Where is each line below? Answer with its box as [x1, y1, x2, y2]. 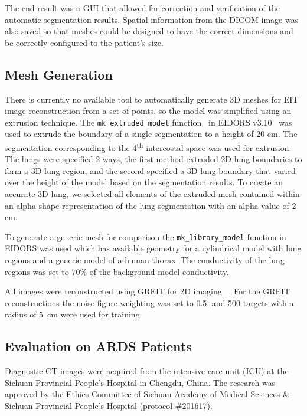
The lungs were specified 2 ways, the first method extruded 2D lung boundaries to [5, 153, 302, 165]
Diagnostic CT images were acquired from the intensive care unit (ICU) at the [5, 365, 289, 377]
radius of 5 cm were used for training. [5, 308, 142, 320]
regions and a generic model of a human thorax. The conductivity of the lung [5, 254, 285, 266]
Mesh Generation [5, 65, 113, 83]
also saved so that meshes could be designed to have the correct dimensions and [5, 25, 293, 37]
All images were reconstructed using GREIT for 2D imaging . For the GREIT [5, 285, 290, 297]
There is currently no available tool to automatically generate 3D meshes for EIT [5, 93, 299, 105]
